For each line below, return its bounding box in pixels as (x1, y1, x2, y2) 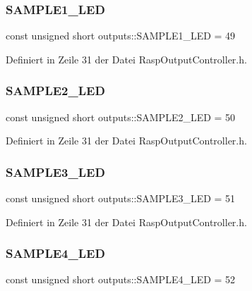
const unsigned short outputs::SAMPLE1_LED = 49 (6, 28, 236, 43)
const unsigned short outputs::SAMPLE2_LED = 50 (6, 109, 236, 124)
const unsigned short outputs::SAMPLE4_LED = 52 (6, 272, 236, 287)
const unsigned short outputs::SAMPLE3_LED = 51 (6, 191, 236, 206)
